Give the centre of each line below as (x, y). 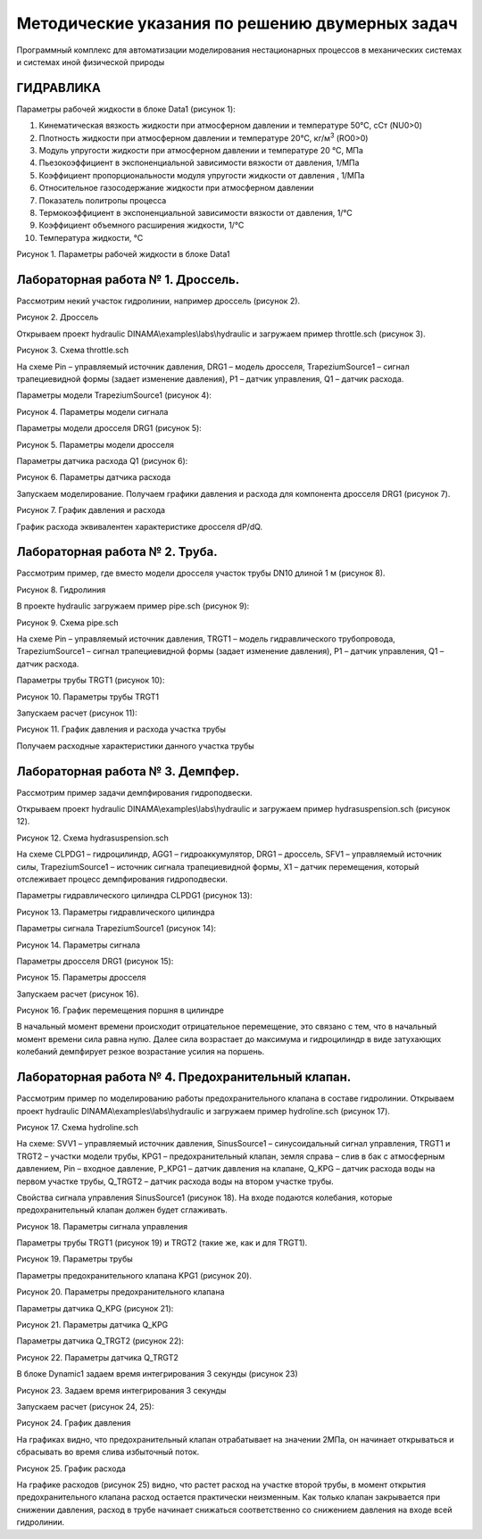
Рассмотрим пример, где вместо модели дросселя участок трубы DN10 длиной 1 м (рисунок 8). (201, 573)
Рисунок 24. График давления (74, 1423)
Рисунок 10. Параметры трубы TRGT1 (88, 697)
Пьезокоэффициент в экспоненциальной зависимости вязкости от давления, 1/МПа (199, 163)
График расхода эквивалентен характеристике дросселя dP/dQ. (140, 526)
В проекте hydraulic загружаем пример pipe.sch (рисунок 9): (133, 606)
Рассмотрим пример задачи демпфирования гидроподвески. (135, 792)
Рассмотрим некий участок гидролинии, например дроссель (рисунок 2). (158, 301)
